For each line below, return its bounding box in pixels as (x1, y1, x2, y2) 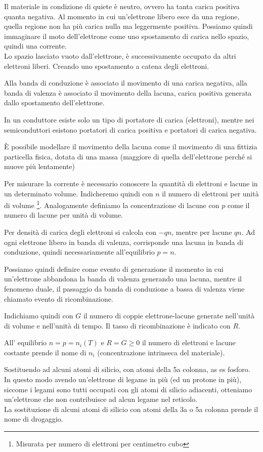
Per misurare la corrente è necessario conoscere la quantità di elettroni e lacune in (4, 178, 258, 188)
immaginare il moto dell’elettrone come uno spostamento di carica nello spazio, (4, 30, 249, 41)
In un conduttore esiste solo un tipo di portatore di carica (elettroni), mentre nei (4, 114, 254, 125)
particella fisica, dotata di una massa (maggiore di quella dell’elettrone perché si (4, 151, 252, 161)
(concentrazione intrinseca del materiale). (97, 347, 225, 357)
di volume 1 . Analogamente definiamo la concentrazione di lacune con (4, 198, 220, 210)
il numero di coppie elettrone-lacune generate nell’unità (83, 310, 254, 321)
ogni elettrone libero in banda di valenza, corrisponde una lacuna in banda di (4, 236, 243, 247)
